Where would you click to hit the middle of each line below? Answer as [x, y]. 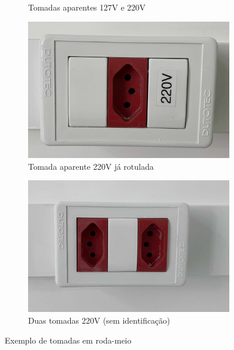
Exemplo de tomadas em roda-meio [68, 340]
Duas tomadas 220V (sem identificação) [99, 320]
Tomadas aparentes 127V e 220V [87, 7]
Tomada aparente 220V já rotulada [91, 166]
